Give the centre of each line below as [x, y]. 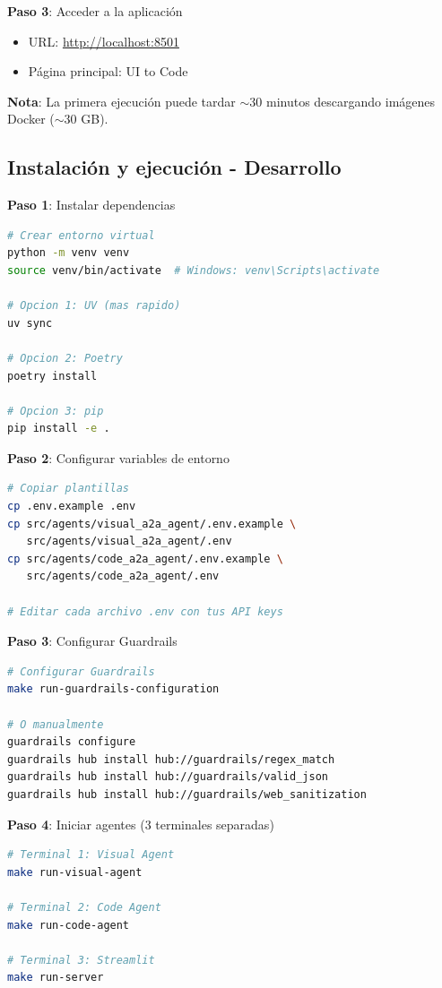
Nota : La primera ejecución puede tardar [121, 101]
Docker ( [31, 119]
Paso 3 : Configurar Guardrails [92, 641]
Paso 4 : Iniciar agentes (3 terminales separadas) [141, 824]
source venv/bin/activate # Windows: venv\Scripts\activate [194, 270]
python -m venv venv [69, 253]
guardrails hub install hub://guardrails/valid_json [168, 777]
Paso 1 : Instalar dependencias [91, 205]
